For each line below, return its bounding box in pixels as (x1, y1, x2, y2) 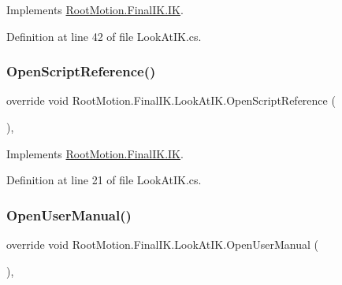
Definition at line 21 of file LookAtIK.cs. (6, 172, 202, 188)
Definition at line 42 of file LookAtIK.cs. (6, 28, 202, 44)
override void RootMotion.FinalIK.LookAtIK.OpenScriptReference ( (6, 92, 336, 109)
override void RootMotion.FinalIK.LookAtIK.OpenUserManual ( (6, 236, 318, 252)
